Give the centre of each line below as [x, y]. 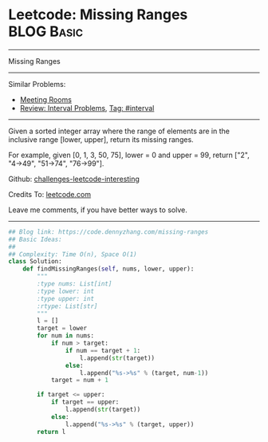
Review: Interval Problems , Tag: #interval [87, 108]
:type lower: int [65, 291]
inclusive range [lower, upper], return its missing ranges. [101, 139]
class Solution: [35, 262]
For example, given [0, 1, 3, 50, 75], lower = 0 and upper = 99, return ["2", [129, 155]
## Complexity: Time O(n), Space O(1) [73, 254]
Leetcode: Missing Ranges [98, 15]
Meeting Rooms [45, 99]
